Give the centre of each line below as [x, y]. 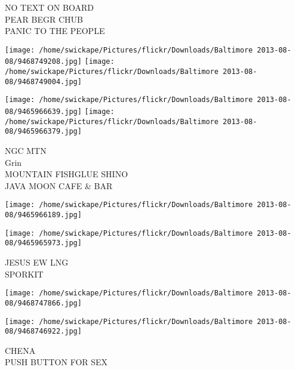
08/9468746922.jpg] [43, 332]
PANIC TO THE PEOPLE [55, 31]
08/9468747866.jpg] [43, 303]
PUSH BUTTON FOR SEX [56, 362]
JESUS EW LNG [37, 262]
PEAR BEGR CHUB [44, 19]
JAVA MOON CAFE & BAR [59, 185]
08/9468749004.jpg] [43, 81]
